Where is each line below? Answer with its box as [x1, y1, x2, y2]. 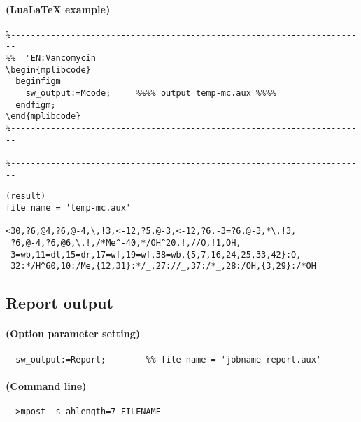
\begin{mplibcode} [6, 64, 91, 75]
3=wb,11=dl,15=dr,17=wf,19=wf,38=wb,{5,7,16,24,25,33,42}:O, [10, 249, 302, 260]
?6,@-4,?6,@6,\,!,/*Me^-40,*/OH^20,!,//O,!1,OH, [10, 237, 241, 248]
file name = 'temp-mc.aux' [6, 202, 131, 213]
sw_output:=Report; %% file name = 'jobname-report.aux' [15, 354, 322, 365]
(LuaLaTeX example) [6, 1, 111, 16]
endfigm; [15, 99, 56, 110]
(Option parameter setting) [6, 326, 141, 341]
